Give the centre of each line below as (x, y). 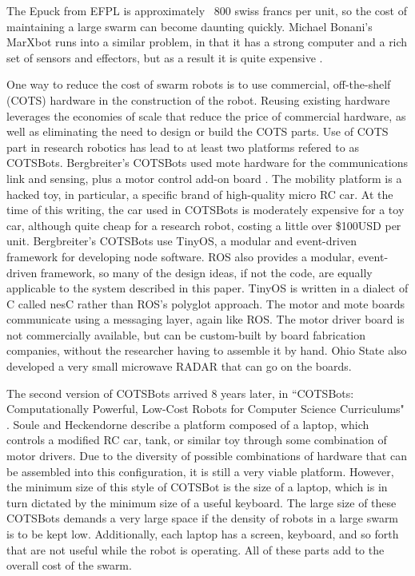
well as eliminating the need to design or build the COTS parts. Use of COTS (198, 131)
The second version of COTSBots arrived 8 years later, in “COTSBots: (180, 393)
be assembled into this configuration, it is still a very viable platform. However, (200, 471)
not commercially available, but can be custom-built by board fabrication (186, 334)
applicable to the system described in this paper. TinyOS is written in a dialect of (207, 288)
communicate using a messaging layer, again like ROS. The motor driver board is (206, 319)
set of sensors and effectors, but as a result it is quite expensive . (165, 57)
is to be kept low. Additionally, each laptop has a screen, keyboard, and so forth (203, 534)
